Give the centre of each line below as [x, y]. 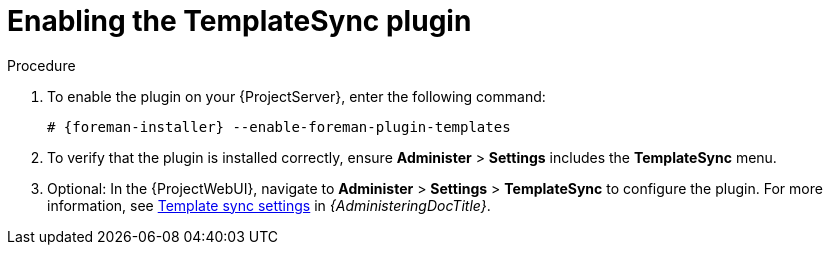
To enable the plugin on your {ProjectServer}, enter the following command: [296, 96]
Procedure [41, 65]
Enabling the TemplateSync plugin [239, 21]
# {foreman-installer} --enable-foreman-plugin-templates [279, 126]
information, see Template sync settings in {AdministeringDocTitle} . [269, 205]
